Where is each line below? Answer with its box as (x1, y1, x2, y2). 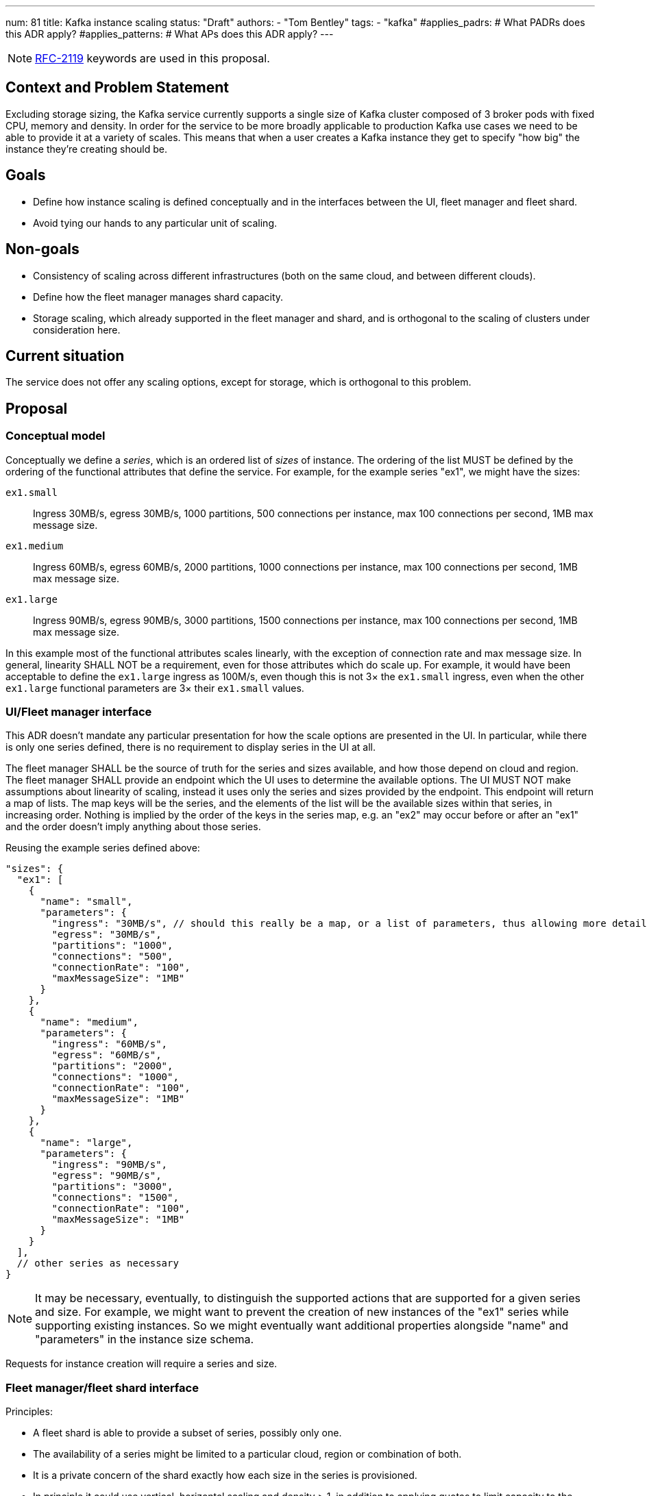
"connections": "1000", (51, 1071, 179, 1083)
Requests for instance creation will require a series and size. (5, 1358, 278, 1370)
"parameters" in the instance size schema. (35, 1332, 254, 1347)
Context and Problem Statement (5, 79, 229, 97)
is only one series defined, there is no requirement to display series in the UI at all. (5, 741, 376, 753)
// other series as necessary (16, 1258, 179, 1269)
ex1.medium (5, 540, 64, 551)
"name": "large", (40, 1137, 133, 1149)
